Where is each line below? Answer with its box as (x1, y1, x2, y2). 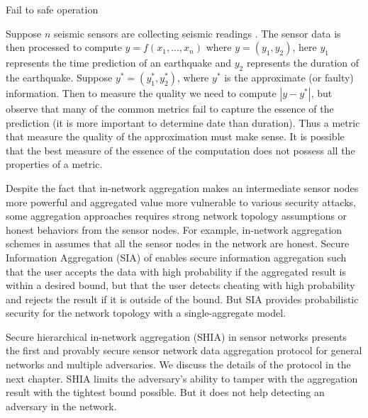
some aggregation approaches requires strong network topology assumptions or (6, 208, 347, 223)
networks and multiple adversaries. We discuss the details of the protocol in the (6, 357, 351, 372)
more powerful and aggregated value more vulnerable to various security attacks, (6, 194, 356, 209)
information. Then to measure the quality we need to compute (6, 85, 277, 100)
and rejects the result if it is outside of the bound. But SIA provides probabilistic (6, 291, 359, 306)
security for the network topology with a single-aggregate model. (6, 305, 286, 320)
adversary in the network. (6, 398, 117, 413)
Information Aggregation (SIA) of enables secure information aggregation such (6, 249, 347, 264)
